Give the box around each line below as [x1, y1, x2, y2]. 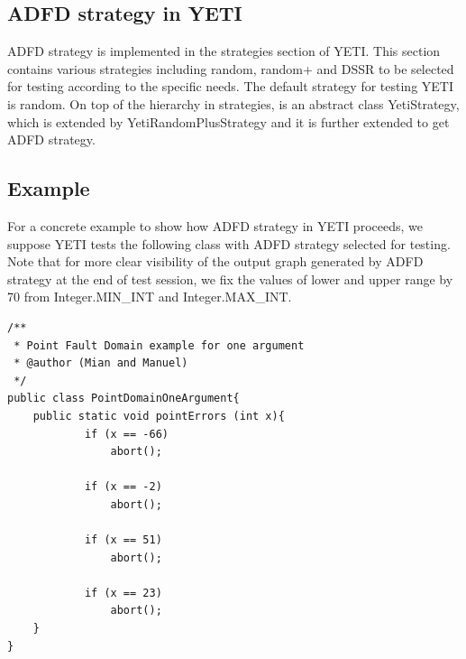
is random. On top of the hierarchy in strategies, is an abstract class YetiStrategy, [7, 94, 460, 113]
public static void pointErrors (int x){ [32, 409, 285, 422]
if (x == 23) [84, 586, 162, 599]
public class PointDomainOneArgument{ [7, 392, 240, 405]
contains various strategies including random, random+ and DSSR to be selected [7, 59, 454, 78]
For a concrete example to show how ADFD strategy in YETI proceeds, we [7, 216, 423, 235]
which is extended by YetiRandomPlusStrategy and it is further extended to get [7, 112, 450, 131]
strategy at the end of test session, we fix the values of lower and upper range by [7, 269, 453, 288]
